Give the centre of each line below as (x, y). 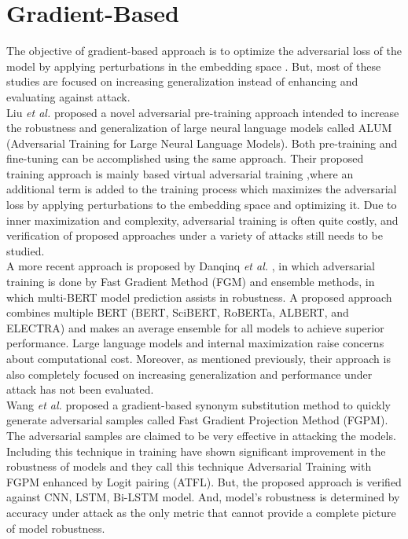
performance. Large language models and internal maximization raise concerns (195, 343)
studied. (26, 250)
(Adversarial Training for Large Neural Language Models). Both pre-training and (202, 143)
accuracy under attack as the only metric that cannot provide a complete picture (201, 512)
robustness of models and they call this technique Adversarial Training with (189, 466)
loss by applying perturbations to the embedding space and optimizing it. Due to (202, 205)
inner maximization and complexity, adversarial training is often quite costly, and (202, 220)
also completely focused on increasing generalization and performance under (189, 374)
